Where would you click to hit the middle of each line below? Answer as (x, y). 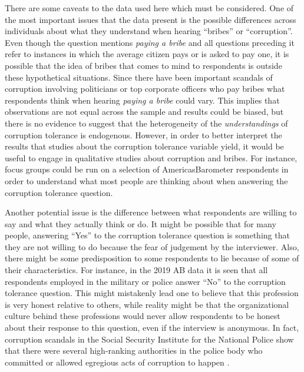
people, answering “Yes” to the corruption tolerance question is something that (147, 235)
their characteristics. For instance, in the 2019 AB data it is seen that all (136, 270)
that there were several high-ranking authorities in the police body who (134, 351)
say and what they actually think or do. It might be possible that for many (141, 223)
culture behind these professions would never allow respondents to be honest (143, 316)
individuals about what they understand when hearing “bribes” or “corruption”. (149, 31)
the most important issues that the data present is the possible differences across (151, 19)
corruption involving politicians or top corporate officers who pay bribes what (145, 89)
